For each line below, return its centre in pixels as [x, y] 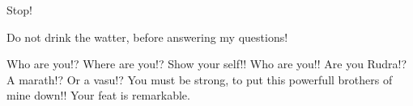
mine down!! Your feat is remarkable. [98, 95]
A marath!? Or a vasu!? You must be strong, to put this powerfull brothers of [200, 79]
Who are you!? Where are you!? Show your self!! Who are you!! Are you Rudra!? [207, 64]
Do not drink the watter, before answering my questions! [147, 37]
